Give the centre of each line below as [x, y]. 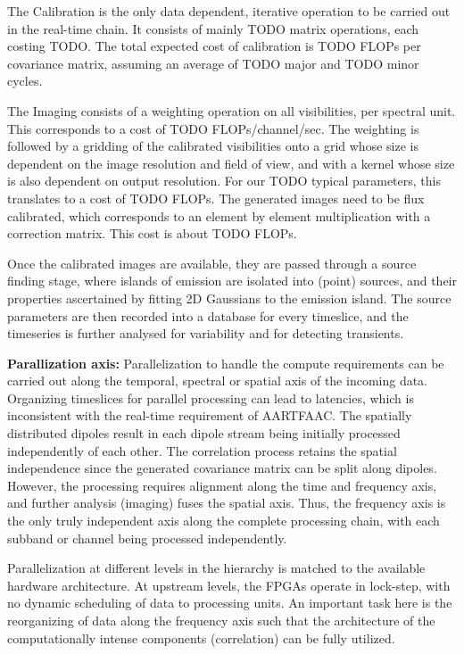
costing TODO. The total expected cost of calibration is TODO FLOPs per [214, 46]
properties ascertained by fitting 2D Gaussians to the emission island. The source [229, 298]
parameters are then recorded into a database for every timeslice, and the [208, 315]
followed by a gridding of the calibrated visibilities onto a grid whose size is [213, 146]
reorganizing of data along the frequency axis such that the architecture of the [221, 620]
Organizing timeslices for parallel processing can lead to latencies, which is [211, 397]
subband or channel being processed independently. [147, 538]
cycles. [25, 81]
